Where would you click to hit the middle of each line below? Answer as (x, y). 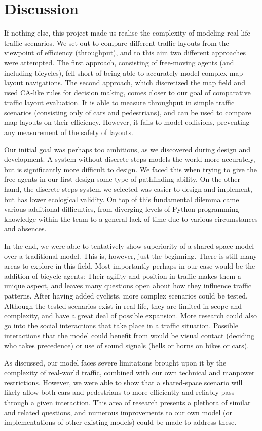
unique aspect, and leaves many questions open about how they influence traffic (128, 286)
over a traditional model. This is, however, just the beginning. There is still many (131, 256)
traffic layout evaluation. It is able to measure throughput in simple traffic (119, 102)
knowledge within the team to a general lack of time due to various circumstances (131, 219)
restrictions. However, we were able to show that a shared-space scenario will (123, 382)
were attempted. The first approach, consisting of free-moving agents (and (119, 62)
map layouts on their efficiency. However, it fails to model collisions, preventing (127, 122)
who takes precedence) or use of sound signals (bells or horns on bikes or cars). (127, 345)
